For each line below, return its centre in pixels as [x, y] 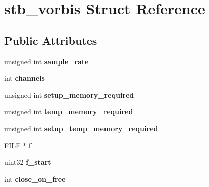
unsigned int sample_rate [46, 61]
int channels [24, 78]
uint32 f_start [28, 162]
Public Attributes [51, 40]
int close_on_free [35, 179]
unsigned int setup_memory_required [69, 95]
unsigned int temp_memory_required [69, 112]
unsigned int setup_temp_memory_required [81, 128]
